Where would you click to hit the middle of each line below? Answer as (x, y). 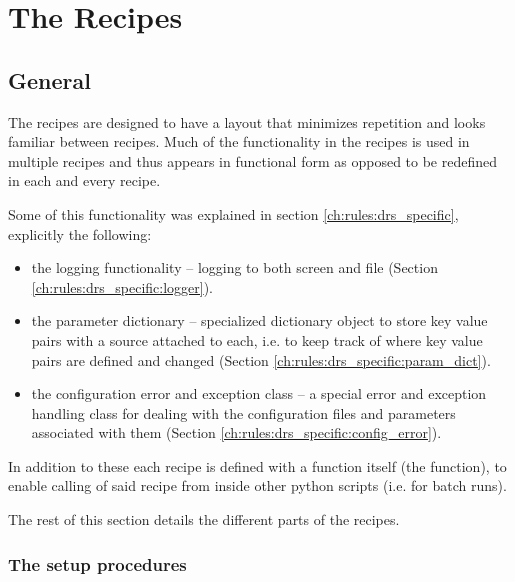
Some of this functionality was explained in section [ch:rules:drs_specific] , (233, 213)
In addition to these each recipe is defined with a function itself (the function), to (257, 465)
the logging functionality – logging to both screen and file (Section (234, 267)
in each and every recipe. (84, 180)
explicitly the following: (80, 233)
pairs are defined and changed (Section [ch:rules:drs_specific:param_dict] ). (261, 359)
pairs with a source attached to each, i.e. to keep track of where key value (257, 339)
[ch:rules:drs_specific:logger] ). (122, 286)
